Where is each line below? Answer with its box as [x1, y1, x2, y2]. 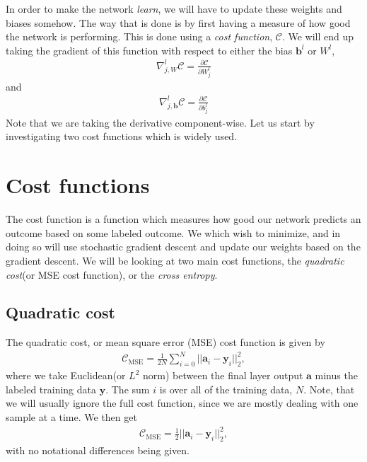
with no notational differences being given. [6, 442, 190, 457]
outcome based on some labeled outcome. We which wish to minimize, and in [6, 225, 341, 240]
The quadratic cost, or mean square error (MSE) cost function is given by [6, 335, 325, 350]
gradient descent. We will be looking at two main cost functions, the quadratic [6, 253, 344, 267]
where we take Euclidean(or [6, 368, 126, 383]
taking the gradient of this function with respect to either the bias [6, 42, 293, 57]
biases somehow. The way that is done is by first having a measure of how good [6, 15, 351, 30]
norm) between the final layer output [142, 368, 303, 383]
